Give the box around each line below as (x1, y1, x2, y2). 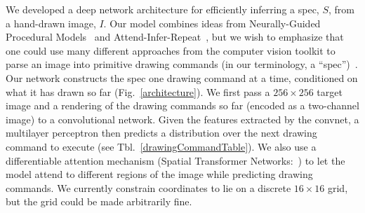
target (317, 84, 343, 99)
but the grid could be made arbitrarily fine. (6, 194, 192, 209)
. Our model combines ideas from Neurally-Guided (103, 15, 321, 30)
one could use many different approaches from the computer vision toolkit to (6, 43, 336, 57)
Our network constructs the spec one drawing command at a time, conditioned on (6, 70, 358, 85)
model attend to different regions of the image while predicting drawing (6, 167, 313, 181)
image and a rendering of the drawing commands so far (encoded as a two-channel (6, 98, 359, 113)
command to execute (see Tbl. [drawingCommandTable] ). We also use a (6, 139, 317, 153)
